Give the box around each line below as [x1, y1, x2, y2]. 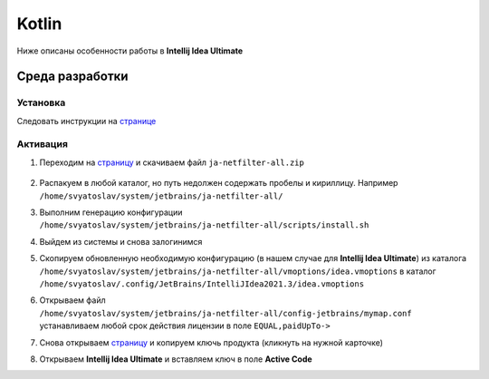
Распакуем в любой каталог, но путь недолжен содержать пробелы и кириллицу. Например [39, 178, 398, 189]
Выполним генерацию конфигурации [39, 207, 183, 218]
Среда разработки [16, 69, 129, 84]
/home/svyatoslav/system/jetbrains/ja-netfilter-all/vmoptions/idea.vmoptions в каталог [39, 266, 436, 277]
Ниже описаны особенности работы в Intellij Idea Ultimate [16, 45, 244, 56]
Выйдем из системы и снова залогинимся [39, 236, 203, 247]
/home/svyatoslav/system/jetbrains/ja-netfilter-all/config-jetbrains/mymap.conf [39, 308, 412, 318]
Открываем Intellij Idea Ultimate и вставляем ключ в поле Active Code [39, 354, 312, 364]
